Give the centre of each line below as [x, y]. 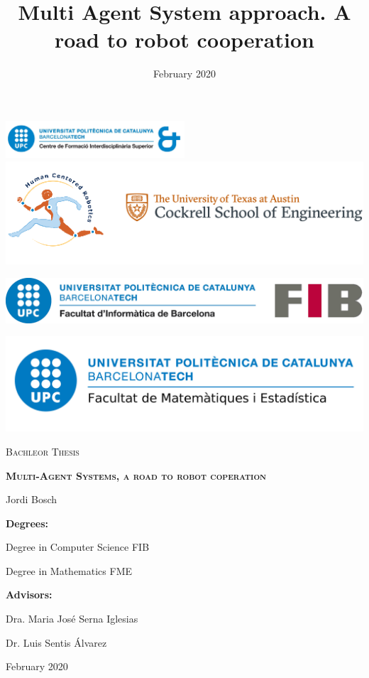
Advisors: [29, 594]
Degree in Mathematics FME [69, 570]
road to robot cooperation [184, 39]
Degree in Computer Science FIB [78, 547]
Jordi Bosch [32, 499]
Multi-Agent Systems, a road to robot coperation [136, 475]
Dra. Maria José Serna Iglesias [72, 619]
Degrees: [27, 523]
